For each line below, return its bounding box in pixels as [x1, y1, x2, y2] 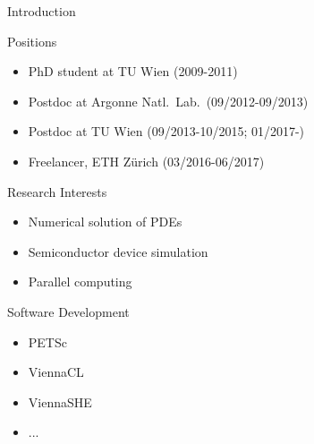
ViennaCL [28, 363, 84, 381]
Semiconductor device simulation [28, 242, 208, 260]
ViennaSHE [28, 392, 92, 411]
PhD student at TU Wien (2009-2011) [28, 62, 238, 81]
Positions [7, 31, 57, 50]
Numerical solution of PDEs [28, 212, 182, 231]
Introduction [7, 2, 76, 20]
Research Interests [7, 182, 107, 201]
